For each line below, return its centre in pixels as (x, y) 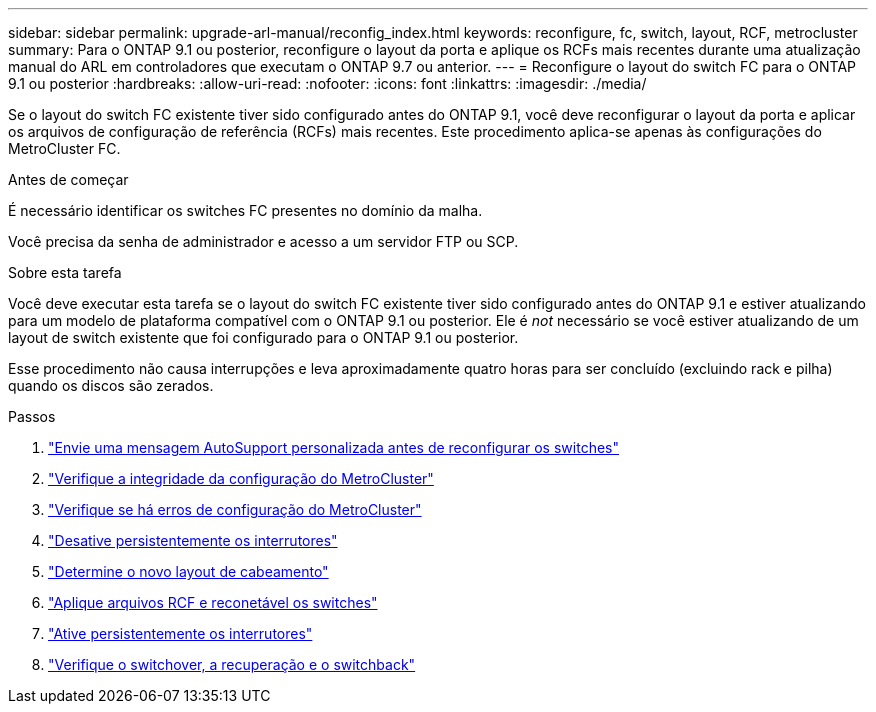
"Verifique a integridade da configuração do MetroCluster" (241, 478)
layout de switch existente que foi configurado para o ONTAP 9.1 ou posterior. (263, 337)
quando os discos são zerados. (111, 385)
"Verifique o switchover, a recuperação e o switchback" (232, 664)
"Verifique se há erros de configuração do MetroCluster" (235, 509)
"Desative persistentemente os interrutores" (193, 540)
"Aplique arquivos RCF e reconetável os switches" (213, 602)
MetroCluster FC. (64, 148)
